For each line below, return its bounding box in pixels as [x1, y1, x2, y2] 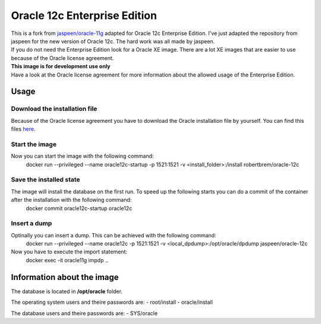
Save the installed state [11, 176, 80, 184]
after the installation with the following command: [11, 196, 132, 204]
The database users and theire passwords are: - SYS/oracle [11, 309, 158, 317]
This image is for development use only [11, 63, 111, 70]
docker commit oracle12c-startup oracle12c [26, 205, 133, 212]
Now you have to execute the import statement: [11, 248, 128, 255]
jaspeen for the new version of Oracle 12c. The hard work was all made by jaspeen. [11, 37, 215, 45]
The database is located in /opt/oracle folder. [11, 288, 123, 295]
